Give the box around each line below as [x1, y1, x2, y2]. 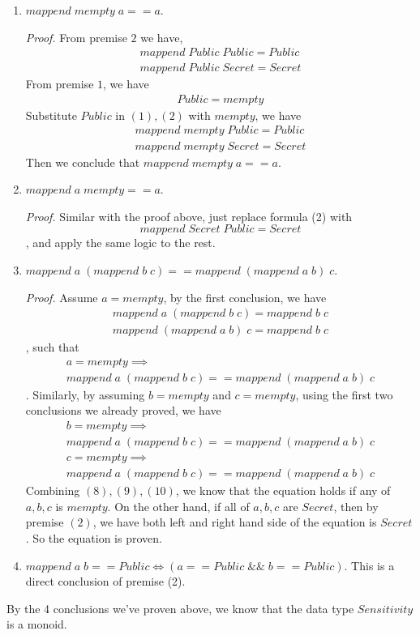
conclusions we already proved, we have [25, 402, 221, 419]
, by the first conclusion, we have [163, 288, 327, 305]
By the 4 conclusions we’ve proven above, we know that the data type [6, 599, 354, 616]
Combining [25, 482, 80, 499]
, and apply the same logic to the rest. [25, 234, 216, 251]
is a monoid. [6, 616, 67, 633]
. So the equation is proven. [25, 529, 162, 546]
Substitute [25, 106, 77, 123]
